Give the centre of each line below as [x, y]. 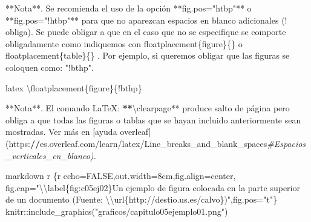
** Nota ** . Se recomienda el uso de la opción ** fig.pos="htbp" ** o [129, 8]
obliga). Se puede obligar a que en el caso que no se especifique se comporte [146, 32]
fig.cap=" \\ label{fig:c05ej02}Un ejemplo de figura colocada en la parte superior [153, 187]
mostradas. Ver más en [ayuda [61, 132]
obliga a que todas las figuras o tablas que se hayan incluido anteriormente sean [153, 119]
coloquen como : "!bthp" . [50, 67]
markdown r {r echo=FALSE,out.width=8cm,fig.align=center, [121, 176]
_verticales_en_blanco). [51, 155]
